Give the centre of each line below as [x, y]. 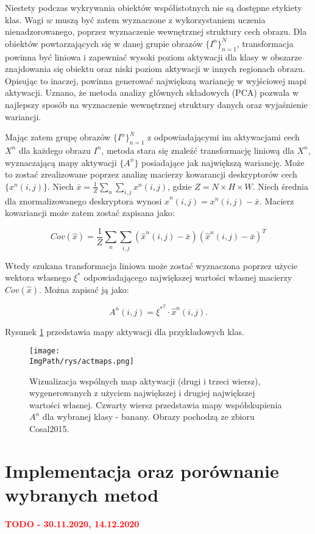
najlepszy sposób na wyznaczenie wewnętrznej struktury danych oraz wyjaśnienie [156, 104]
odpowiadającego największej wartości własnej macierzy [188, 277]
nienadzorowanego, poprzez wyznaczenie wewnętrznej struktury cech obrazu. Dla [156, 31]
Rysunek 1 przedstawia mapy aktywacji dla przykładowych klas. [125, 331]
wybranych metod [82, 494]
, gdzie [180, 186]
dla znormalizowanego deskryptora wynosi [83, 200]
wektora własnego [38, 277]
